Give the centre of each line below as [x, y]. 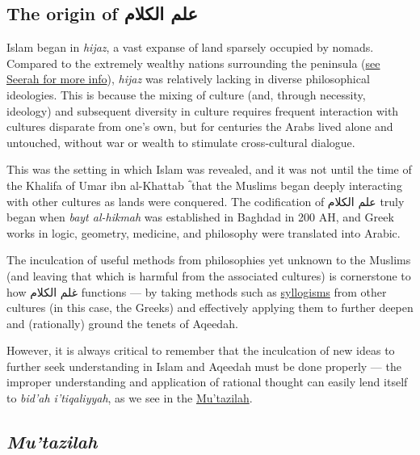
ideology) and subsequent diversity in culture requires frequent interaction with [203, 110]
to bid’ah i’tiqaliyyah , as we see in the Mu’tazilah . [130, 398]
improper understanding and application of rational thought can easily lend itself [207, 382]
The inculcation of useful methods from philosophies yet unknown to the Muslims [209, 260]
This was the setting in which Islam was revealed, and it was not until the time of [209, 169]
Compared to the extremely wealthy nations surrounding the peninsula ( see [193, 63]
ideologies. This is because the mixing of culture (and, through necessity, [186, 94]
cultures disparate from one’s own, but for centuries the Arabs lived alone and [200, 126]
